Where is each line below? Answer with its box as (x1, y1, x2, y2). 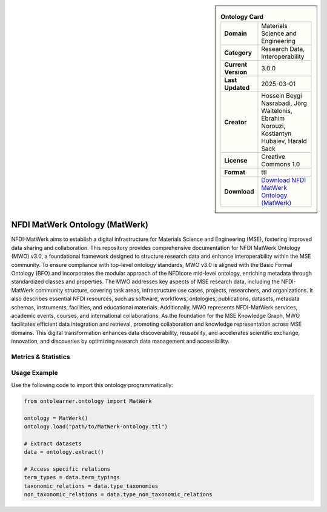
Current (224, 61, 248, 69)
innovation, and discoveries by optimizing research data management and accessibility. (11, 337, 230, 345)
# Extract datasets (24, 440, 82, 447)
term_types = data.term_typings (24, 474, 121, 481)
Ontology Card (220, 13, 263, 21)
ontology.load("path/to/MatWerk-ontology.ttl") (24, 423, 168, 430)
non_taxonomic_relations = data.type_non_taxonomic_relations (24, 491, 213, 498)
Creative (261, 152, 286, 161)
